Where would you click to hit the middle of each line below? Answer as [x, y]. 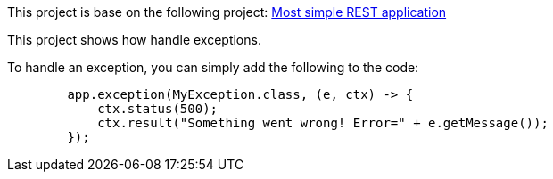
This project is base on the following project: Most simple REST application [227, 12]
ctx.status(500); [158, 109]
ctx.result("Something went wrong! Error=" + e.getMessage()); [323, 123]
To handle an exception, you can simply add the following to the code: [213, 67]
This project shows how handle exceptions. [134, 40]
